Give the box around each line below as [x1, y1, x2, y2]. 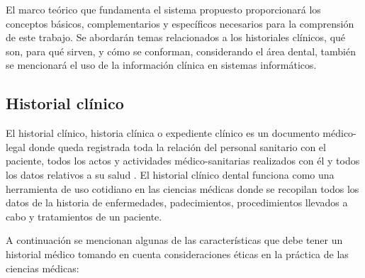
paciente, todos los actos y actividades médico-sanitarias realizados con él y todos [6, 153, 360, 168]
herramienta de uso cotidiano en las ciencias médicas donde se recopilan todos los [6, 181, 359, 196]
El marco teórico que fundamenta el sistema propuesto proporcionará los [6, 2, 321, 16]
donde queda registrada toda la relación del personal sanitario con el [28, 139, 326, 154]
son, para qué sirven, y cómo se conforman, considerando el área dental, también [6, 43, 356, 58]
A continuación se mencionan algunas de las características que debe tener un [6, 233, 343, 248]
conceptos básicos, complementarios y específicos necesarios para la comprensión [6, 16, 354, 30]
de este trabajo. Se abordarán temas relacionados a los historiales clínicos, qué [6, 30, 346, 45]
